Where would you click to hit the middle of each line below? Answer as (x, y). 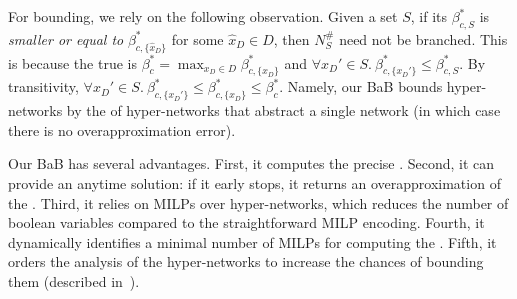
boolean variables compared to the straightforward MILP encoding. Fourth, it (246, 222)
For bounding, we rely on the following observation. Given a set (203, 16)
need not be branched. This (423, 38)
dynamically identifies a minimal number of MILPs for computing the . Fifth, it (252, 241)
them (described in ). (74, 280)
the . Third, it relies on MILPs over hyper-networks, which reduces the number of (258, 202)
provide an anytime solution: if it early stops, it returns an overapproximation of (254, 182)
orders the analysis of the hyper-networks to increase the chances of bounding (246, 261)
